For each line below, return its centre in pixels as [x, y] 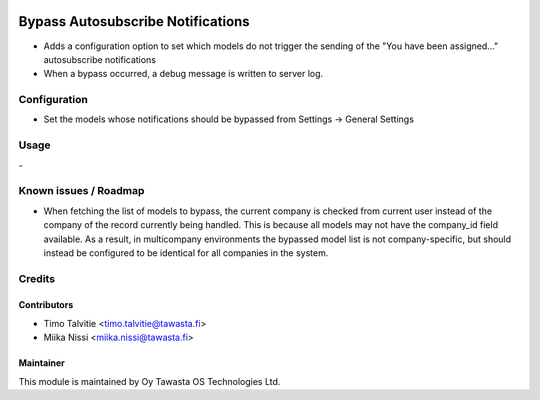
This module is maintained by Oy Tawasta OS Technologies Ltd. [149, 381]
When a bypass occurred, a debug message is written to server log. [183, 74]
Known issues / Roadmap [81, 191]
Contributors [46, 305]
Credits [36, 278]
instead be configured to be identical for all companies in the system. [186, 252]
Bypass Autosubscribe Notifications [134, 21]
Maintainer [41, 363]
